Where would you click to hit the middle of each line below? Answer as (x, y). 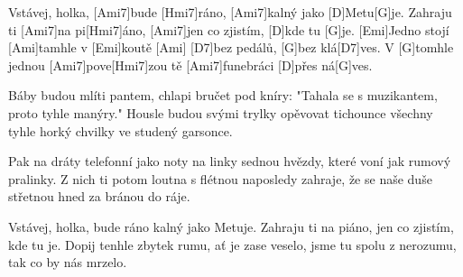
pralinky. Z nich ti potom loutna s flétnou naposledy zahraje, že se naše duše (220, 178)
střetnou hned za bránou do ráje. (99, 196)
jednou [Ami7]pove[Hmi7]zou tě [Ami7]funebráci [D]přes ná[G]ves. (190, 65)
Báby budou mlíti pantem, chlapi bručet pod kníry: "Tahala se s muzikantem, (223, 95)
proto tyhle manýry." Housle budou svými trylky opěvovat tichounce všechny (221, 112)
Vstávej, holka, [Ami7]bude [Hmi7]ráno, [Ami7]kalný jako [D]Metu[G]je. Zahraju (230, 12)
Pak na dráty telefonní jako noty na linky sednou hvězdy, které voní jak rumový (230, 161)
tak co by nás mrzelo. (68, 262)
